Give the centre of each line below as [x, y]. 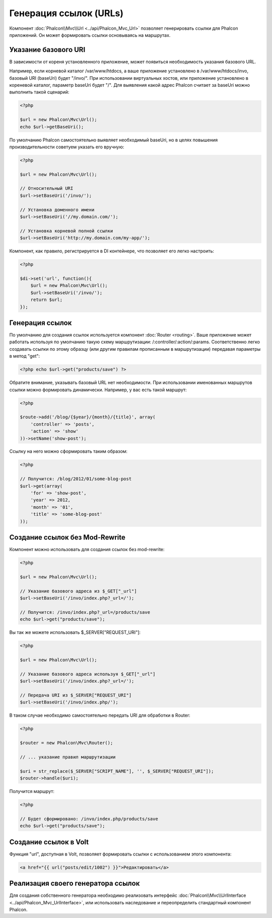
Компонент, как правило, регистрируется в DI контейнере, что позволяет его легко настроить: [112, 251]
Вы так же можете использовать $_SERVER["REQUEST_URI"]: [75, 632]
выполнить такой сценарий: [39, 92]
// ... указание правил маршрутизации [68, 757]
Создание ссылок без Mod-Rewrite [67, 537]
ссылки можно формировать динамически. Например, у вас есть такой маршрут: [98, 390]
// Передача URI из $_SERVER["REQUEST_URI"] [76, 695]
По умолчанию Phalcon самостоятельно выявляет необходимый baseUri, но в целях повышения [114, 140]
